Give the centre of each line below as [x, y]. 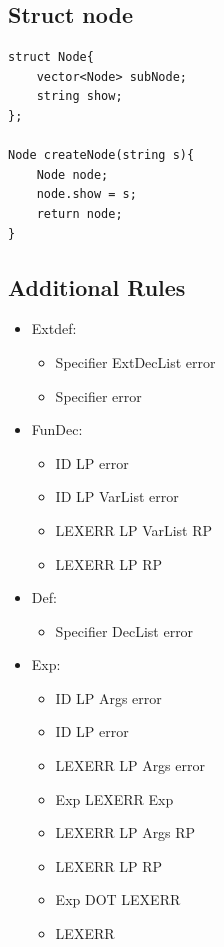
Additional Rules [97, 286]
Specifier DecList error [124, 630]
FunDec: [57, 429]
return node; [79, 213]
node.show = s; [86, 194]
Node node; [72, 174]
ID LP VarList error [117, 496]
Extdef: [54, 328]
